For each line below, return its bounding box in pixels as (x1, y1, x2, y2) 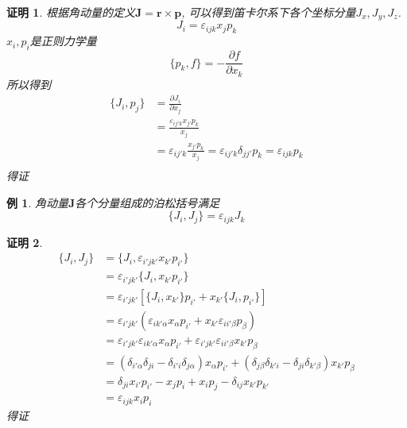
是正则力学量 (29, 33, 97, 49)
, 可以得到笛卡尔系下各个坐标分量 (181, 4, 356, 20)
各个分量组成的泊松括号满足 (75, 194, 220, 210)
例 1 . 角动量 (6, 194, 68, 210)
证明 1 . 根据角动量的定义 (6, 4, 135, 20)
